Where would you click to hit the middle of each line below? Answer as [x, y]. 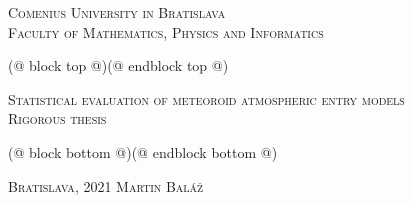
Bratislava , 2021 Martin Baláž [106, 185]
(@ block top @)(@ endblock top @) [118, 65]
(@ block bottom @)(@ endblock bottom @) [143, 151]
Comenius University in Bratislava [117, 12]
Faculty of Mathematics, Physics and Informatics [166, 31]
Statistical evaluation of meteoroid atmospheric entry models [206, 98]
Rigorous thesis [57, 118]
